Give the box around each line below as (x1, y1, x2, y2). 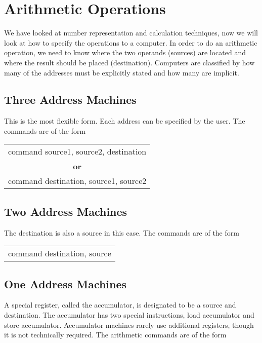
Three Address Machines (4, 92, 137, 107)
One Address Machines (4, 276, 127, 291)
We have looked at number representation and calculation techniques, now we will (4, 27, 258, 38)
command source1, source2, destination (8, 145, 147, 158)
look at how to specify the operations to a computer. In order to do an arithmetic (4, 37, 257, 48)
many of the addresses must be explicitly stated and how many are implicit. (4, 67, 239, 78)
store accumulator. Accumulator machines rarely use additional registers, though (4, 319, 254, 330)
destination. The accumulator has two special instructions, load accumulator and (4, 310, 254, 320)
